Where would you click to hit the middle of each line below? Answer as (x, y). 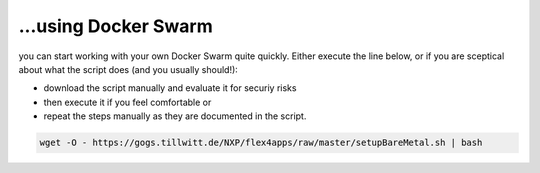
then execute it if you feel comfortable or (127, 102)
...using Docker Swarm (116, 26)
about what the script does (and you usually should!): (128, 69)
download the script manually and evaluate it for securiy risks (170, 88)
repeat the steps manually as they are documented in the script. (175, 116)
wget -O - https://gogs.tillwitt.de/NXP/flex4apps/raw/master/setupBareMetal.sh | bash (261, 143)
